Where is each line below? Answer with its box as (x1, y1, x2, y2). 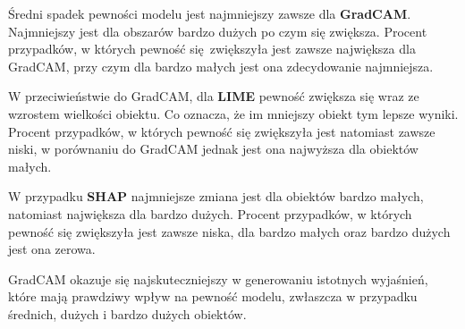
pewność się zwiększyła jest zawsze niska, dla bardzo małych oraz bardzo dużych (8, 222, 451, 240)
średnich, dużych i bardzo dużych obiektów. (8, 304, 247, 323)
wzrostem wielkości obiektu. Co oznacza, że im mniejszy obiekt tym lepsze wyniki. (8, 104, 459, 122)
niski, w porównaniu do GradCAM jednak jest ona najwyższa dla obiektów (8, 139, 418, 158)
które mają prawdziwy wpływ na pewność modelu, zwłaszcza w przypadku (8, 287, 418, 306)
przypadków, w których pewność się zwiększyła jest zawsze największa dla (8, 39, 416, 58)
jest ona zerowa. (8, 240, 96, 258)
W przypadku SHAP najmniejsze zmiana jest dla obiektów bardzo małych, (8, 187, 424, 206)
